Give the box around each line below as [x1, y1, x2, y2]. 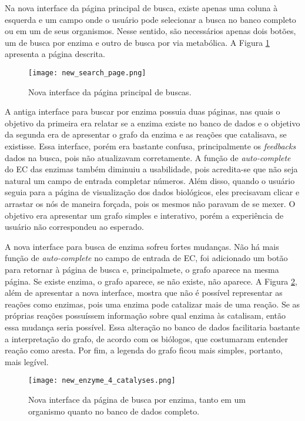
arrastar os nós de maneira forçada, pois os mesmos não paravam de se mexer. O [5, 197, 296, 209]
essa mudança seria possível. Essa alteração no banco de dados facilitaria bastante [5, 320, 300, 333]
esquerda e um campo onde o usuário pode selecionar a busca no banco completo [5, 13, 296, 25]
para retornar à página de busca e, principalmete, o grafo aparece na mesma [5, 263, 279, 275]
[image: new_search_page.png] [28, 68, 146, 77]
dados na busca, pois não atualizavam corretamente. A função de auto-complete [5, 151, 291, 163]
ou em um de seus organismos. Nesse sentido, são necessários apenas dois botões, [5, 25, 296, 37]
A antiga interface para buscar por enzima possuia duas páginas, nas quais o [5, 105, 280, 118]
